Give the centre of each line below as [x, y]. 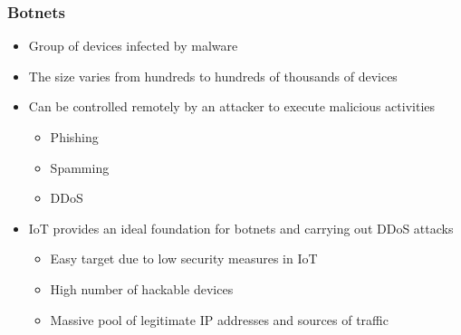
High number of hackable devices [142, 288]
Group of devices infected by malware [133, 46]
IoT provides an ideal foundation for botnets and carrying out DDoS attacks [241, 228]
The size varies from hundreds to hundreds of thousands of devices [213, 76]
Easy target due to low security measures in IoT [184, 258]
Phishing [74, 137]
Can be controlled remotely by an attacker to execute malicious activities [232, 106]
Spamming [80, 167]
